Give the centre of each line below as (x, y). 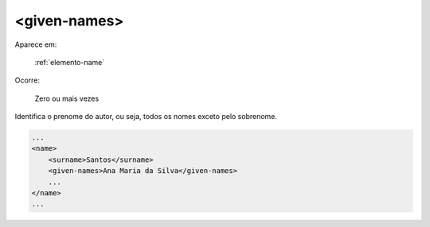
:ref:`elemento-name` (70, 62)
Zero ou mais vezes (67, 98)
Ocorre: (27, 80)
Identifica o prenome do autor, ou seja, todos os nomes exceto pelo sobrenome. (146, 117)
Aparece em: (36, 44)
